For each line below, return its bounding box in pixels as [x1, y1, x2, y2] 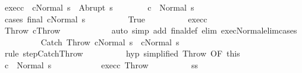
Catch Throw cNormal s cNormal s [40, 35, 180, 48]
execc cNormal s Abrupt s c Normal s [4, 1, 194, 13]
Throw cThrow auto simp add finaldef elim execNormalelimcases [4, 24, 297, 36]
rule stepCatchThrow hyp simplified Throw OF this [4, 47, 240, 59]
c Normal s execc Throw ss [4, 58, 198, 71]
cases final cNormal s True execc [4, 12, 207, 25]
